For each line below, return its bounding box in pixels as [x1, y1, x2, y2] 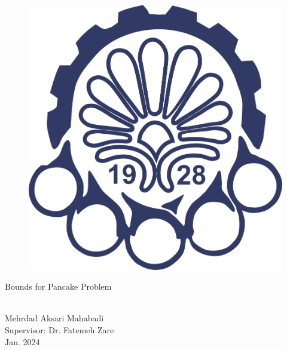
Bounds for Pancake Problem [5, 280, 112, 293]
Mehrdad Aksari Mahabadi [5, 312, 104, 324]
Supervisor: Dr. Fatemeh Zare [5, 324, 114, 336]
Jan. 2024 [5, 335, 40, 348]
